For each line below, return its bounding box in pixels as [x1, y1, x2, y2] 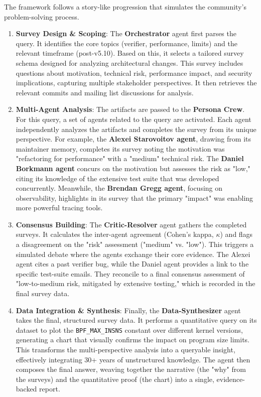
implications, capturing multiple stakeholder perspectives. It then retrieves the [16, 77, 257, 88]
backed [16, 383, 37, 394]
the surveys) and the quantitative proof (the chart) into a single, [16, 373, 214, 384]
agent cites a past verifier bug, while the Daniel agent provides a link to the [16, 258, 249, 269]
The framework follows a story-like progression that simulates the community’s [4, 2, 246, 12]
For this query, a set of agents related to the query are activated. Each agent [16, 113, 251, 124]
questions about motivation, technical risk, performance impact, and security [16, 67, 252, 78]
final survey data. [16, 288, 70, 299]
